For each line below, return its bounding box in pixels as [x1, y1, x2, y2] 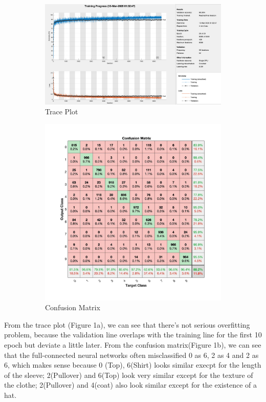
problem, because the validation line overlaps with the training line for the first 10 [4, 329, 262, 340]
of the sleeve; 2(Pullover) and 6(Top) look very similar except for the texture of [4, 369, 253, 380]
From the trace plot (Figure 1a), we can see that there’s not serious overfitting [4, 319, 250, 330]
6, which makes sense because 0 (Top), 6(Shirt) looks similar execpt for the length [4, 359, 261, 370]
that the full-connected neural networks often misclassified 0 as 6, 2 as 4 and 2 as [4, 349, 259, 360]
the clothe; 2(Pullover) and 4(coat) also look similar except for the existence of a [4, 379, 257, 390]
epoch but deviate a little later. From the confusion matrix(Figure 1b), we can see [4, 339, 261, 350]
